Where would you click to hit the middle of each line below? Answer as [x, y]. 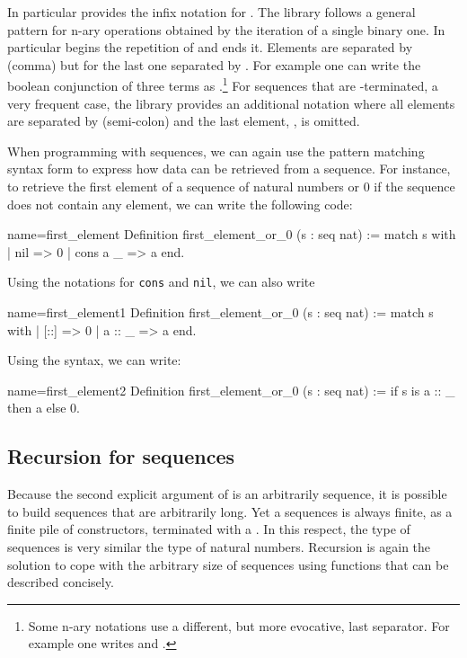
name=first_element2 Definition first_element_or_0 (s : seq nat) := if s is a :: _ [231, 390]
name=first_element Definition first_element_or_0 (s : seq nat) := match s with [232, 234]
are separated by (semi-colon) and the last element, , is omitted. [184, 121]
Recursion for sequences [121, 456]
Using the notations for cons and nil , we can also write [161, 282]
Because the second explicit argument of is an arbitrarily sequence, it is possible [227, 494]
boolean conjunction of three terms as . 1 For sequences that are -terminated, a [223, 84]
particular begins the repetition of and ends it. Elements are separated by [210, 47]
